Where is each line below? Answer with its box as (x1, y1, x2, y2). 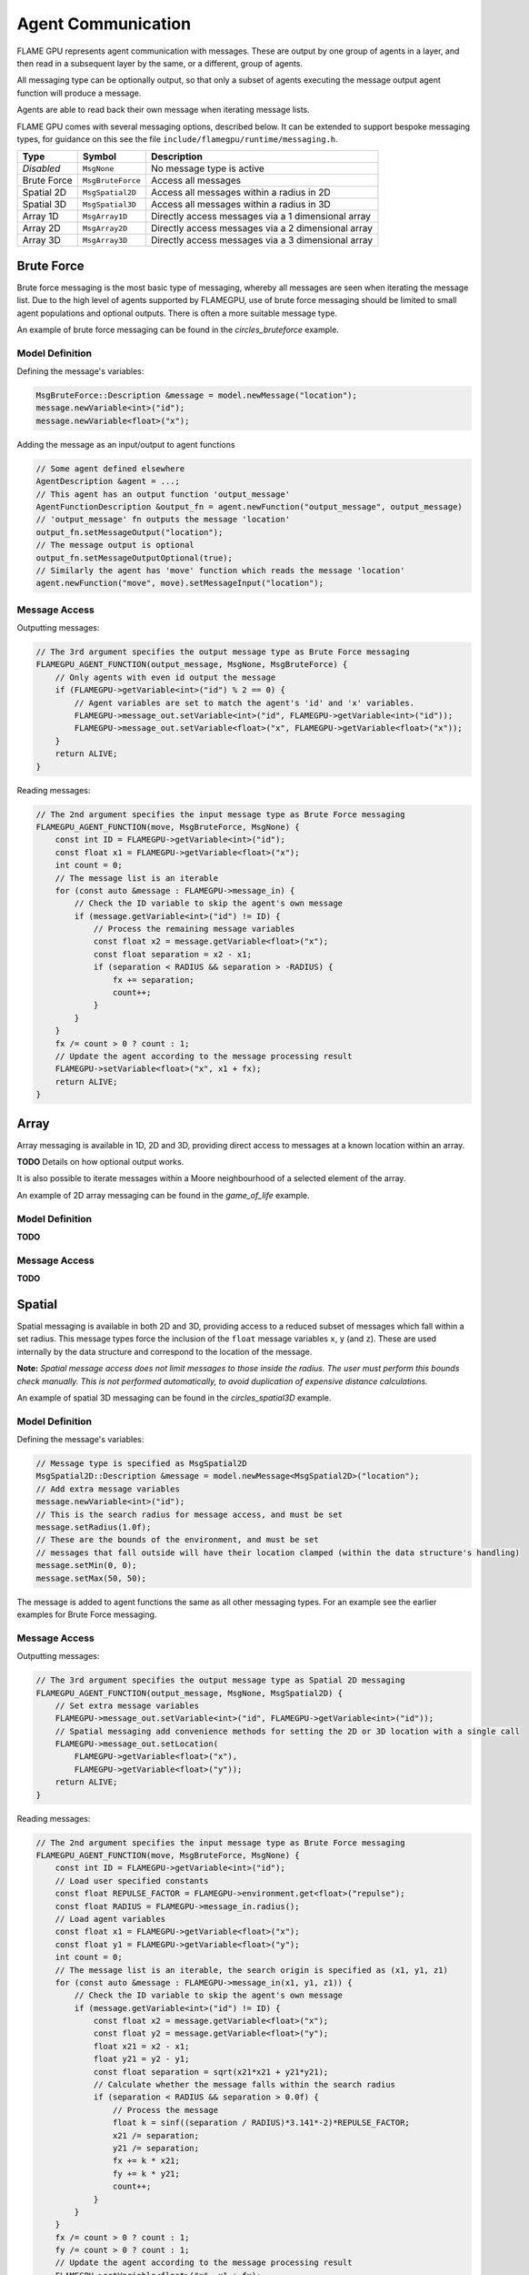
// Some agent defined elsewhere (35, 463, 185, 473)
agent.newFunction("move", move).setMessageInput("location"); (35, 578, 324, 589)
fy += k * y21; (112, 2169, 181, 2179)
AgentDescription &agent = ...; (35, 476, 181, 487)
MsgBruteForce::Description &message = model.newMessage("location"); (35, 390, 358, 400)
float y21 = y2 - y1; (93, 2054, 190, 2065)
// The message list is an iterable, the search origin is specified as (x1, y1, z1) (55, 1965, 449, 1975)
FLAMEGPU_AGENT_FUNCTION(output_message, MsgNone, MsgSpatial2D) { (35, 1688, 344, 1698)
